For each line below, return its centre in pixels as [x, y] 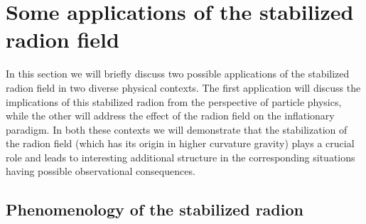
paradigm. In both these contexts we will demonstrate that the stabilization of [177, 129]
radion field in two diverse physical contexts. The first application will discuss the [183, 87]
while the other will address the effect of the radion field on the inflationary [170, 116]
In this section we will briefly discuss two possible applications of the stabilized [178, 74]
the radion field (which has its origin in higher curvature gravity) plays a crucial [180, 143]
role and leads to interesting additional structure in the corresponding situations [181, 157]
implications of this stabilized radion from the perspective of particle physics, [174, 101]
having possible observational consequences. [101, 171]
